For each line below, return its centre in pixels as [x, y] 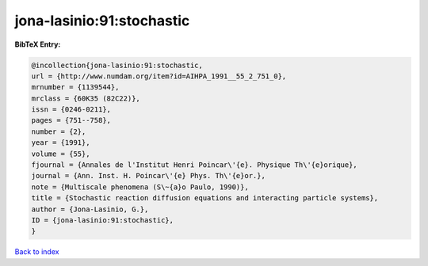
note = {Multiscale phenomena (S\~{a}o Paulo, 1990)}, [140, 187]
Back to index [37, 252]
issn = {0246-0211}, [71, 110]
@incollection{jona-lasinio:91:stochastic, [117, 65]
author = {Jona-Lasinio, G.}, [90, 209]
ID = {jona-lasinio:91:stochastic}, [103, 220]
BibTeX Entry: [38, 44]
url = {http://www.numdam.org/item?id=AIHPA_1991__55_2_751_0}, [159, 76]
